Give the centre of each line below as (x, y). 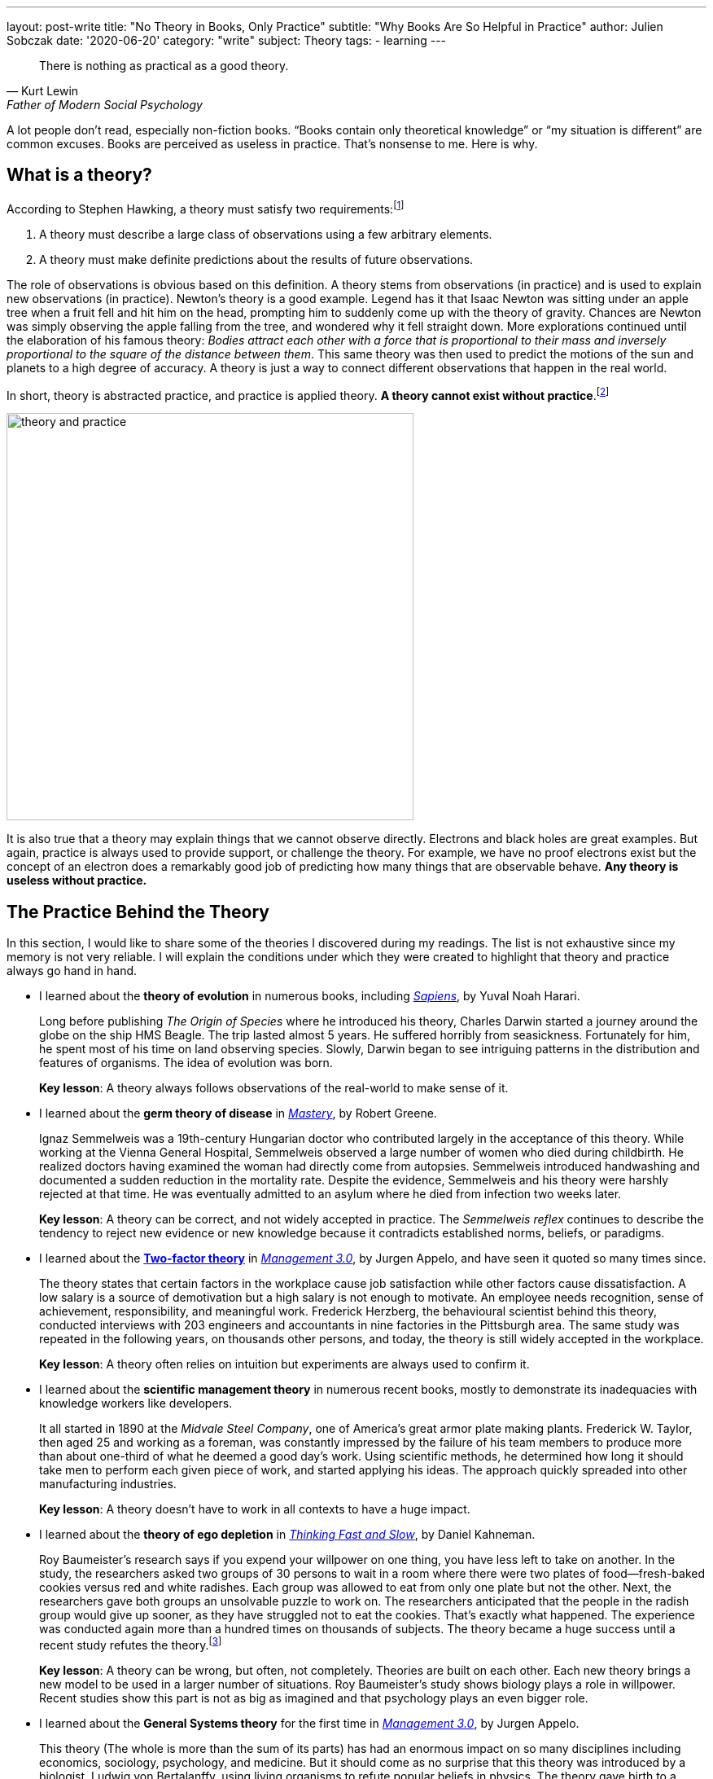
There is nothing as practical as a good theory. (164, 66)
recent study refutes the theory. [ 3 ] (131, 1644)
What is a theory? (79, 175)
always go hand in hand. (72, 971)
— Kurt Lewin (43, 91)
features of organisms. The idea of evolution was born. (186, 1063)
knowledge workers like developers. (136, 1403)
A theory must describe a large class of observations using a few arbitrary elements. (266, 234)
